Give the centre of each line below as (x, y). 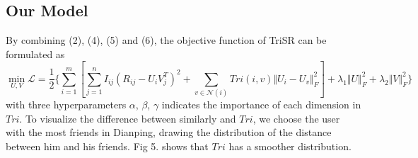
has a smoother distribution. (290, 146)
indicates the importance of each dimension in (261, 105)
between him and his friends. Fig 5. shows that (107, 146)
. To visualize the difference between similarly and (128, 118)
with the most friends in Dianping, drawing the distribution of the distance (169, 132)
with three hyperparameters (66, 105)
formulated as (35, 53)
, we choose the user (296, 118)
